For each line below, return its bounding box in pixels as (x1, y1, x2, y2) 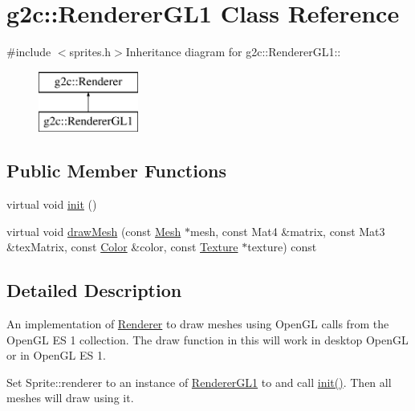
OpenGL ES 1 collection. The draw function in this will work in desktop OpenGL (6, 331, 409, 348)
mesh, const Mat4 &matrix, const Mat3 (190, 222, 385, 239)
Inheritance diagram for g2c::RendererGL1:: (125, 43, 341, 60)
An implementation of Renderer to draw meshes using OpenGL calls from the (6, 315, 389, 332)
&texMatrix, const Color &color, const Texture (6, 238, 238, 255)
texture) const (247, 238, 317, 255)
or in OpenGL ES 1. (6, 347, 106, 364)
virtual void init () (6, 196, 97, 213)
